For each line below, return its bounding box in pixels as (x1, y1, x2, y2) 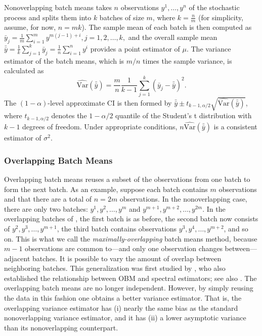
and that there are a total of (4, 194, 92, 204)
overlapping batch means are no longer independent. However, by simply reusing (4, 282, 253, 293)
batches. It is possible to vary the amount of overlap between (32, 253, 222, 263)
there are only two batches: (4, 203, 88, 214)
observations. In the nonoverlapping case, (119, 194, 247, 204)
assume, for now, (4, 22, 56, 32)
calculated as (4, 65, 44, 76)
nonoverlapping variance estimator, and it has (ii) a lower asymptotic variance (4, 312, 246, 323)
